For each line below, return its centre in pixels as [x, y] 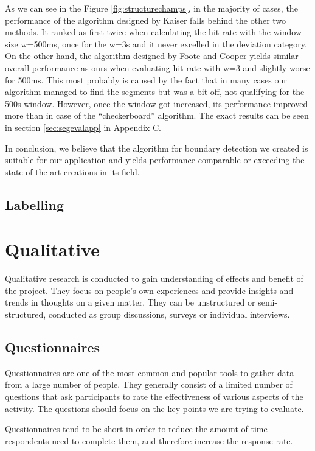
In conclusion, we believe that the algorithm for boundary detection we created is [157, 148]
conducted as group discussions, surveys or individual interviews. [169, 314]
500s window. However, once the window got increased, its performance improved [157, 103]
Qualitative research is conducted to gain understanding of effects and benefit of [154, 278]
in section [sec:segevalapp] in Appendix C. [83, 127]
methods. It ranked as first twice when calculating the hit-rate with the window [153, 32]
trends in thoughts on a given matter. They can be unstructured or [130, 302]
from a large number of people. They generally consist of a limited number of [149, 384]
